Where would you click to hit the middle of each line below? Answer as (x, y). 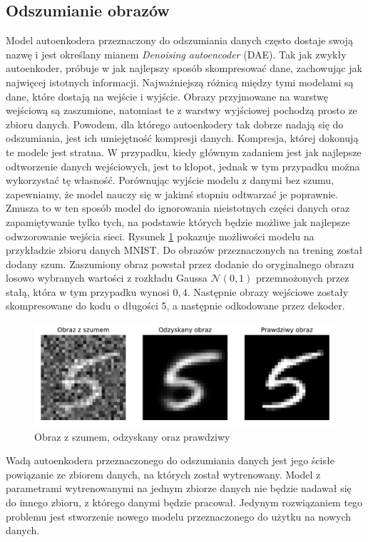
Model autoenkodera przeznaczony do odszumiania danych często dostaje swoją (179, 40)
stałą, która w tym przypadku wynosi (88, 291)
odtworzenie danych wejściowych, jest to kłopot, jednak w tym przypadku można (183, 166)
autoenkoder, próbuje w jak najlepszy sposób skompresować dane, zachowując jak (184, 68)
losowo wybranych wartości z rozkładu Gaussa (107, 278)
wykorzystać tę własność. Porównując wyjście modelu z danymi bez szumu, (170, 180)
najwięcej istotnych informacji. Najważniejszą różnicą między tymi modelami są (180, 82)
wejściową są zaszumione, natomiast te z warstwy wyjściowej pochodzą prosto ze (182, 110)
